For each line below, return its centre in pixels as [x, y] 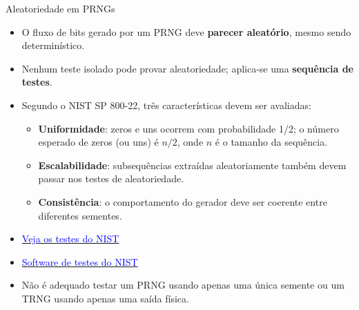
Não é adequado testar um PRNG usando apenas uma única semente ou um [183, 285]
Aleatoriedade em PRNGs [60, 8]
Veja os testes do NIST [70, 239]
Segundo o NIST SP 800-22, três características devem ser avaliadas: [166, 105]
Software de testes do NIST [80, 261]
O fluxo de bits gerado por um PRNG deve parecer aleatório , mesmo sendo [186, 31]
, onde [190, 142]
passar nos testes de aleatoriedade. [111, 178]
